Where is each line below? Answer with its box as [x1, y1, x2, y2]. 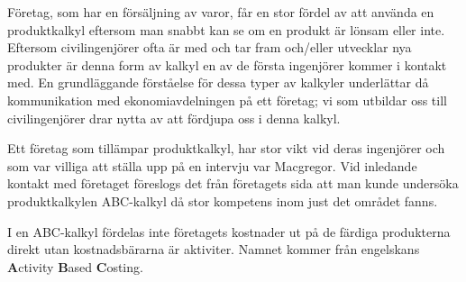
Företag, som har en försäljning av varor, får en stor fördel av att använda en [7, 3, 434, 21]
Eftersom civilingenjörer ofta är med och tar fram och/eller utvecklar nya [7, 38, 412, 57]
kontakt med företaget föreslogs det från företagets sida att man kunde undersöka [7, 174, 459, 193]
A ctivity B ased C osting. [7, 257, 143, 276]
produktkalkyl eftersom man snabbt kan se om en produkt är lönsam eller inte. [7, 20, 445, 39]
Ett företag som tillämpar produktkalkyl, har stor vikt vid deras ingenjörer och [7, 139, 445, 158]
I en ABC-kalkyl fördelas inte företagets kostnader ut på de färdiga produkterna [7, 222, 451, 241]
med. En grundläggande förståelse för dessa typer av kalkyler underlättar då [7, 73, 429, 92]
